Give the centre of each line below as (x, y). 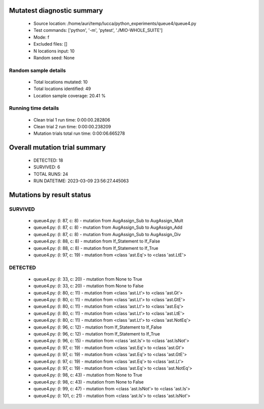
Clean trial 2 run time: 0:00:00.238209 (72, 127)
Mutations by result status (50, 195)
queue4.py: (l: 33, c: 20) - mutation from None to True (88, 279)
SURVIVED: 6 (47, 167)
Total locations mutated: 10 (61, 82)
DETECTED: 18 (48, 160)
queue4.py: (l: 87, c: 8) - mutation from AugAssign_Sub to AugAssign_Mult (108, 220)
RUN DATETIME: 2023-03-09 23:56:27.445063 (81, 181)
